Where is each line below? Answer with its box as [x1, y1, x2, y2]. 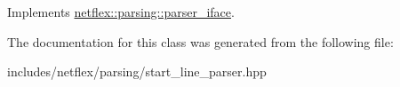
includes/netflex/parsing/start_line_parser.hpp [7, 62, 267, 81]
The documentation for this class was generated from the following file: [7, 32, 394, 51]
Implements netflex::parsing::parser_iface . [7, 3, 235, 20]
